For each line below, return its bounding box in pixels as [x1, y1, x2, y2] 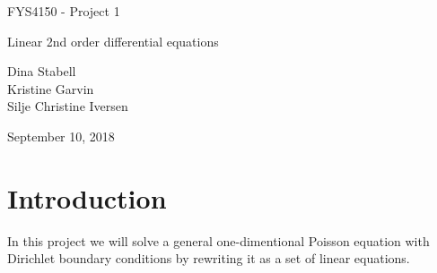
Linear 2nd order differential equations [7, 31, 219, 50]
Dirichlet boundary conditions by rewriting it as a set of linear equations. [7, 249, 410, 268]
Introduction [7, 179, 167, 216]
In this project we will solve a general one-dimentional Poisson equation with [7, 231, 430, 250]
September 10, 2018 [7, 126, 115, 145]
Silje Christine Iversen [7, 97, 128, 115]
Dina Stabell [7, 62, 76, 81]
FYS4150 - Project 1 [7, 2, 120, 20]
